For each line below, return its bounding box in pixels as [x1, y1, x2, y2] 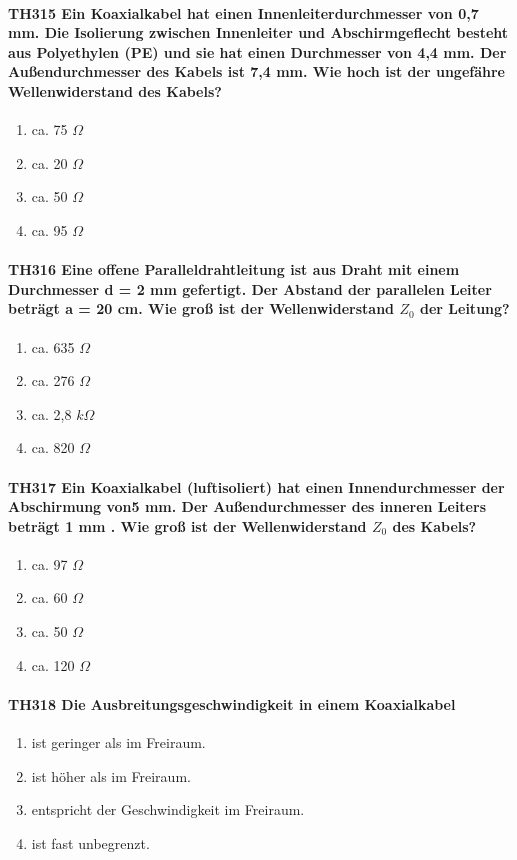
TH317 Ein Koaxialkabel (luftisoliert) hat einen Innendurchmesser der [8, 476, 505, 497]
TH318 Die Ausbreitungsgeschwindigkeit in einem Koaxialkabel [8, 693, 456, 714]
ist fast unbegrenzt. [31, 832, 150, 853]
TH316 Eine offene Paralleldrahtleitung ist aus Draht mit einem [8, 259, 460, 280]
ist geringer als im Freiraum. [31, 732, 206, 753]
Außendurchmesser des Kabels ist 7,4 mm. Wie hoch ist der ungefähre [8, 61, 505, 82]
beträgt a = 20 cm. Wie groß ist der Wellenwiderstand [8, 298, 395, 319]
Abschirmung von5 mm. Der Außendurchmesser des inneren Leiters [8, 496, 486, 517]
